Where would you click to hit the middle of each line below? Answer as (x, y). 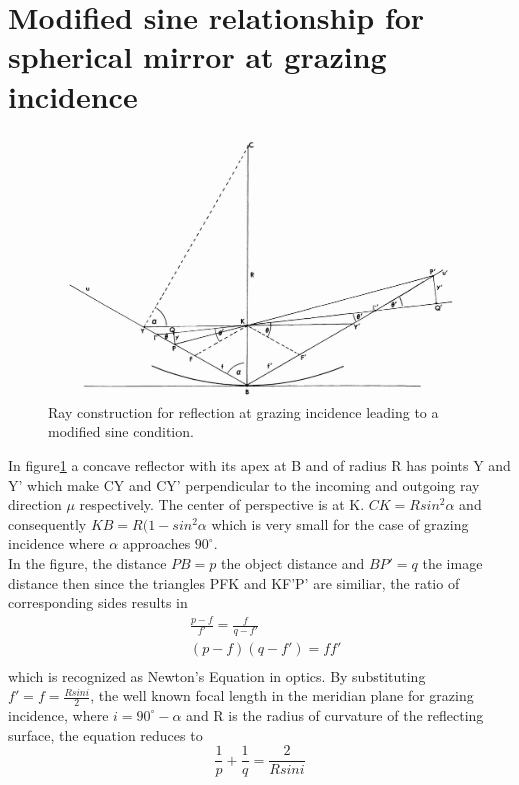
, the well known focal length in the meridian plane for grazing (282, 695)
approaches (156, 543)
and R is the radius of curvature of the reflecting (335, 714)
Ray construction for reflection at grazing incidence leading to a (243, 411)
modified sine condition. (121, 431)
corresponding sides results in (98, 602)
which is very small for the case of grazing (340, 523)
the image (452, 563)
